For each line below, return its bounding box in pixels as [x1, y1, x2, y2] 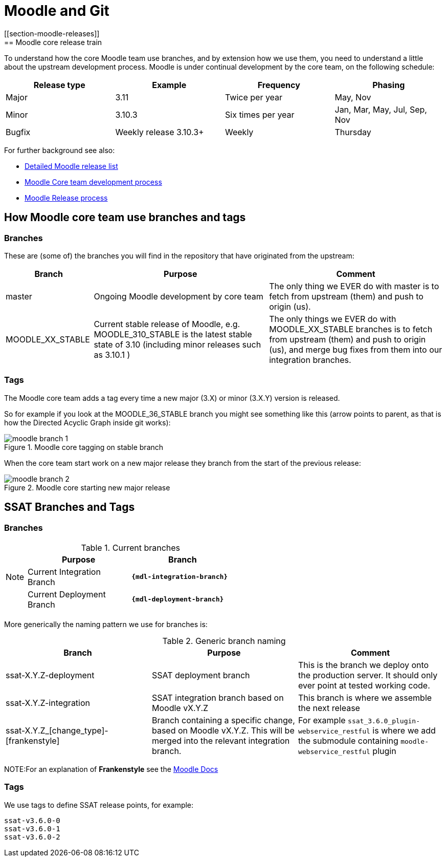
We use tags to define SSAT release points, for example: [4, 800, 194, 809]
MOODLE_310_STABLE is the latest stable [94, 329, 252, 339]
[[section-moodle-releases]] [4, 29, 100, 38]
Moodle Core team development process [25, 177, 162, 186]
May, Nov [334, 92, 371, 102]
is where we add [372, 725, 436, 736]
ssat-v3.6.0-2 [4, 832, 60, 841]
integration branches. [269, 354, 351, 365]
